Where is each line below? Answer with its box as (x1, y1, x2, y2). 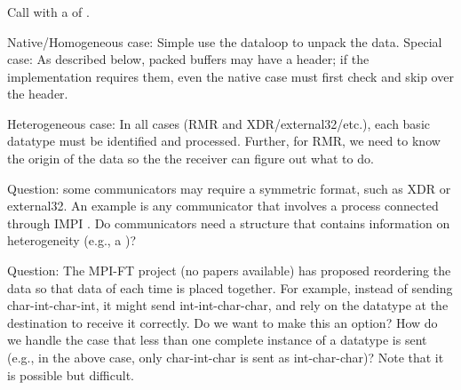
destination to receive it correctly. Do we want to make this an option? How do (7, 313, 438, 331)
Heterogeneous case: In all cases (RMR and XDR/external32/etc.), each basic (7, 114, 430, 132)
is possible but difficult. (7, 365, 134, 384)
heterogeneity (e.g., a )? (7, 231, 137, 250)
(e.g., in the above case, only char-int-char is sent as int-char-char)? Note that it (7, 348, 444, 367)
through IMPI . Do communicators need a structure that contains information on (7, 213, 450, 232)
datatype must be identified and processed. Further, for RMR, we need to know (7, 131, 441, 150)
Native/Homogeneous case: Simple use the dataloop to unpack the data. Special (7, 32, 442, 51)
